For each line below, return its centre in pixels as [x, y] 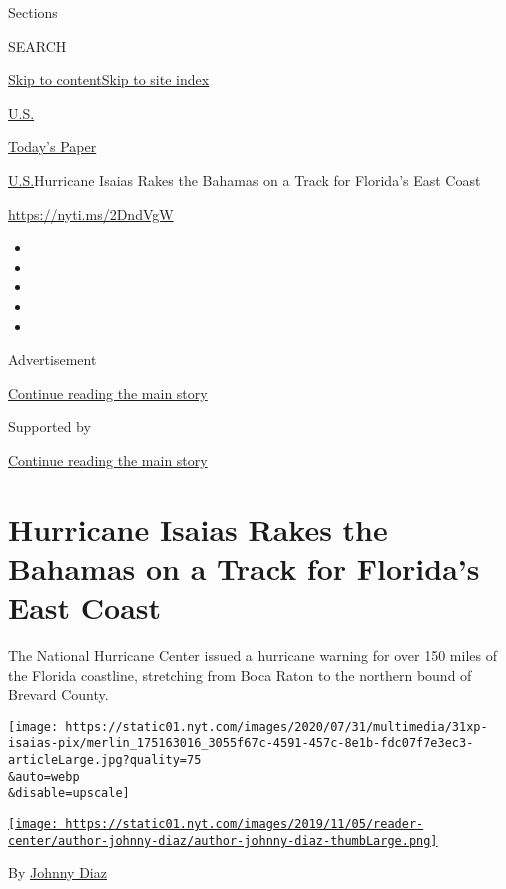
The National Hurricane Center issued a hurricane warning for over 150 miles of [252, 655]
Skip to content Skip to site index [109, 79]
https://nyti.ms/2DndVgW [91, 213]
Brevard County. [58, 694]
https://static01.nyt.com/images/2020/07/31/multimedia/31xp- [276, 726]
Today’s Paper [52, 146]
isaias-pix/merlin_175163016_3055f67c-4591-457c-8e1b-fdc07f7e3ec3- [241, 743]
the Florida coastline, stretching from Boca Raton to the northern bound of [240, 674]
